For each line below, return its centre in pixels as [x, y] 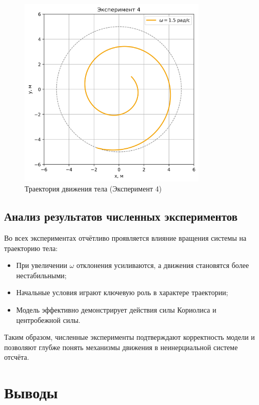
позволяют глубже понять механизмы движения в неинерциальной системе [121, 347]
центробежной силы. [48, 320]
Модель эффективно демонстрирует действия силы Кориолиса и [116, 309]
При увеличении [42, 265]
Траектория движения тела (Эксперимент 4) [93, 189]
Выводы [31, 392]
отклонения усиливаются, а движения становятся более [163, 265]
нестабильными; [41, 275]
